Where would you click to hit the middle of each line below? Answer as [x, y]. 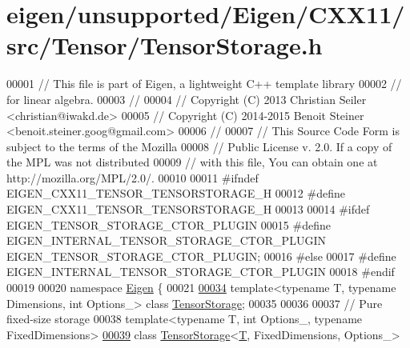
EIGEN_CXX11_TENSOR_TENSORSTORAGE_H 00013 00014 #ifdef [188, 209]
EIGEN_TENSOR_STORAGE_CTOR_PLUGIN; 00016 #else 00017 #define [201, 256]
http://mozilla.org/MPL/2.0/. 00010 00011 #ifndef [133, 177]
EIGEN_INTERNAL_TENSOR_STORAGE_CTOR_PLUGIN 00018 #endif [201, 272]
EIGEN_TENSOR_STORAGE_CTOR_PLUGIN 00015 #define [169, 224]
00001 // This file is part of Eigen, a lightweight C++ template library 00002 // [204, 84]
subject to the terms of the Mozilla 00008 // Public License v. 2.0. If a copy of [199, 146]
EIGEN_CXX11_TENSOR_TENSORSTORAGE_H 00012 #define [176, 193]
